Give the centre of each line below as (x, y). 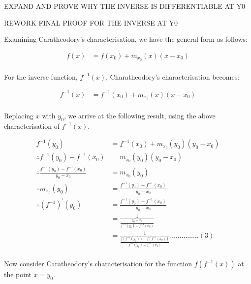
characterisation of (32, 126)
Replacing (19, 115)
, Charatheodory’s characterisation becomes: (173, 76)
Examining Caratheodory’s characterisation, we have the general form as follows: (126, 39)
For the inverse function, (41, 76)
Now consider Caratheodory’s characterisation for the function (98, 264)
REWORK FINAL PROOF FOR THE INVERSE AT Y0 (91, 22)
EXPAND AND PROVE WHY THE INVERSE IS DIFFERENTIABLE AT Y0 (125, 6)
